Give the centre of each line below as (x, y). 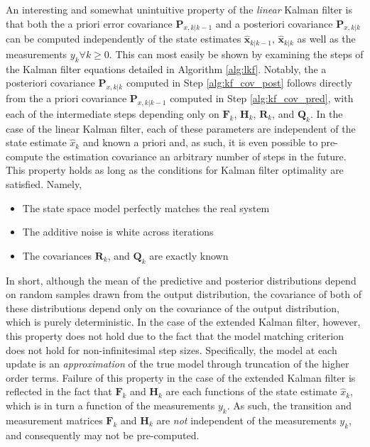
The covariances (57, 255)
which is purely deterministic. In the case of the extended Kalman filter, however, (183, 322)
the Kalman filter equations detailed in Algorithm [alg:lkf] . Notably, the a (166, 68)
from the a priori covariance (66, 98)
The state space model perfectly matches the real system (146, 208)
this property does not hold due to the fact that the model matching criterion (175, 335)
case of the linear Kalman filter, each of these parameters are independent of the (181, 128)
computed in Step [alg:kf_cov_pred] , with (262, 98)
